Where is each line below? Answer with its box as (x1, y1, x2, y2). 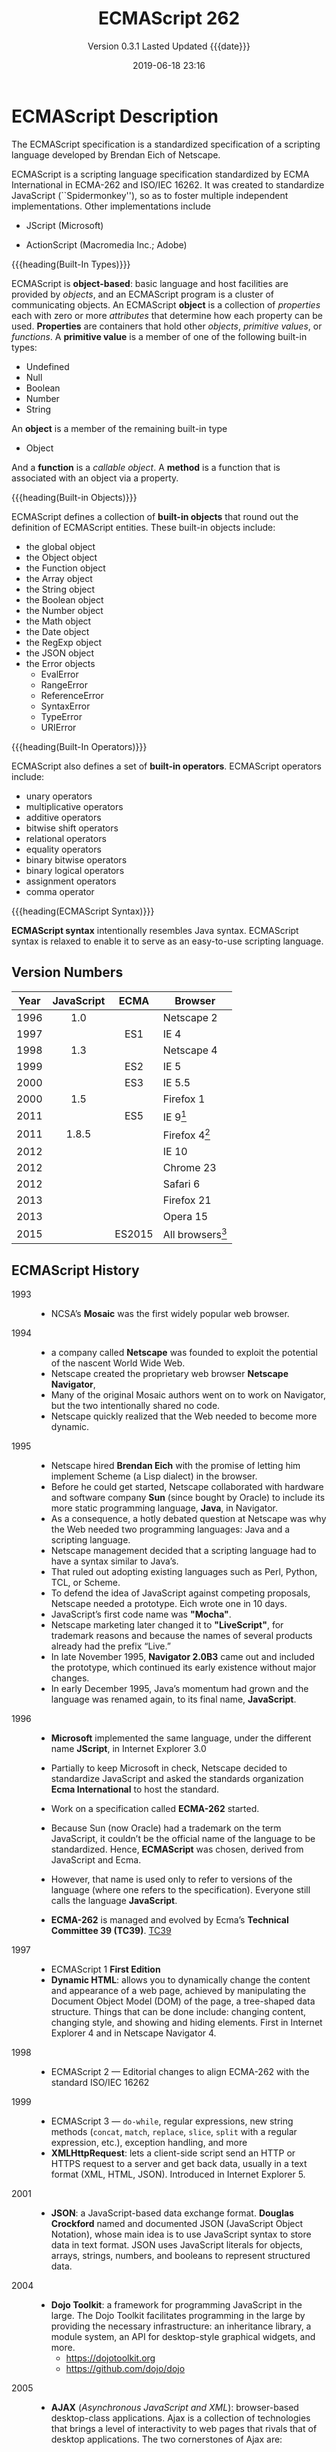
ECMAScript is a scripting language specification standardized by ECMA (11, 168, 310, 180)
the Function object (25, 562, 106, 574)
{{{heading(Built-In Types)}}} (11, 258, 131, 270)
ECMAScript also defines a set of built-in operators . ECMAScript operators (11, 760, 322, 772)
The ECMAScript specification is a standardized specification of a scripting (11, 138, 321, 150)
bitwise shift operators (25, 822, 119, 834)
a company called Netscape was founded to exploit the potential (50, 1347, 318, 1359)
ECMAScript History (11, 1262, 140, 1279)
